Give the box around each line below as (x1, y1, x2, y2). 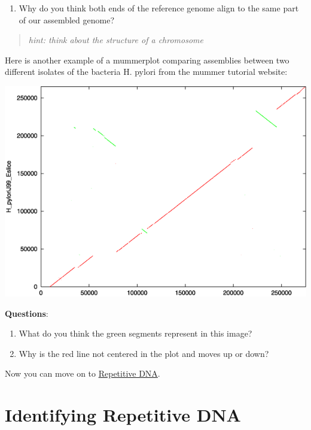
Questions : (5, 307, 48, 319)
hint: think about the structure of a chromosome (28, 34, 203, 46)
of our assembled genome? (19, 13, 115, 26)
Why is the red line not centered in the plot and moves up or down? (19, 347, 269, 359)
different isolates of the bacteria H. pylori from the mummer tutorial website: (5, 65, 288, 78)
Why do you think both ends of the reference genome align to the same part (19, 2, 299, 14)
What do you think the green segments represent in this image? (19, 327, 252, 340)
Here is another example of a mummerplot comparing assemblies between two (5, 53, 289, 66)
